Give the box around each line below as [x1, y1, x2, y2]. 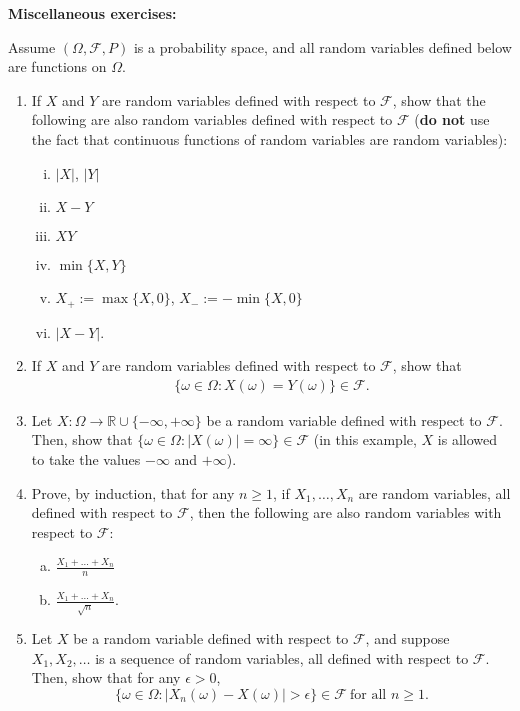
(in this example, [313, 429, 417, 450]
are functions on [8, 56, 107, 77]
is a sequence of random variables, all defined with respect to [95, 647, 469, 668]
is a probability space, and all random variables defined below [133, 36, 512, 57]
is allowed [437, 429, 497, 450]
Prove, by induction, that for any [31, 482, 235, 503]
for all [350, 687, 387, 702]
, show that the [392, 89, 486, 110]
